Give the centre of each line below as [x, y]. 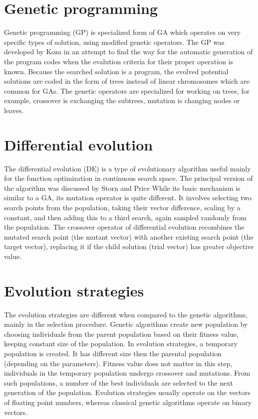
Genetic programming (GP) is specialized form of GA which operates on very [123, 32]
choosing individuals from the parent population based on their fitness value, [121, 334]
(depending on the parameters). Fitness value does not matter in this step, [118, 363]
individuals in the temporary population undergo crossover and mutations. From [127, 373]
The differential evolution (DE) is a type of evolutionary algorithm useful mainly [128, 168]
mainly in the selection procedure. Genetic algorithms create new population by [126, 324]
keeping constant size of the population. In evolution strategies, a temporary [121, 344]
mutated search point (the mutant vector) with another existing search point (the [129, 236]
